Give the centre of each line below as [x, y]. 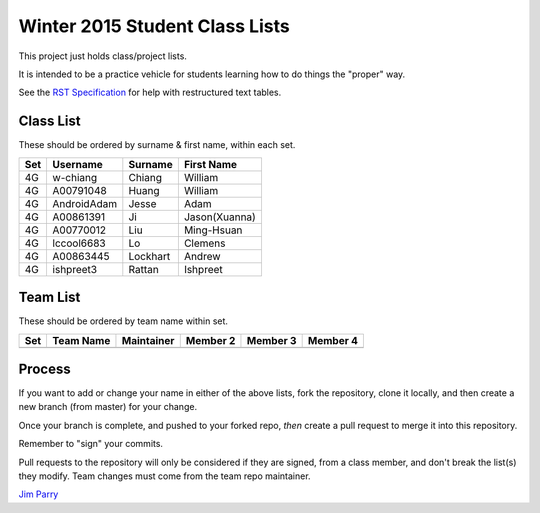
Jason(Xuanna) [220, 217]
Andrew [202, 256]
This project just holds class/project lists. [102, 56]
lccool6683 [79, 243]
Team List [49, 297]
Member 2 [210, 340]
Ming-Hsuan [213, 230]
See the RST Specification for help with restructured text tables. [150, 92]
